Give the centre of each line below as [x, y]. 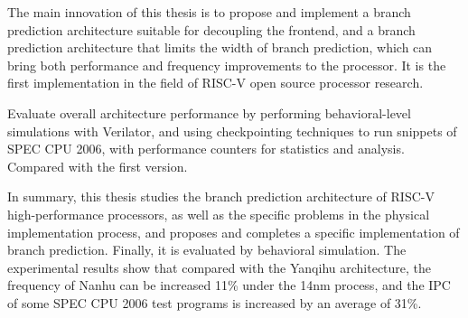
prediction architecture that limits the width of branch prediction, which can [220, 47]
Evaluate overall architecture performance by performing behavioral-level [209, 112]
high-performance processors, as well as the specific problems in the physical [219, 214]
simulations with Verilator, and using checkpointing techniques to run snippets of [232, 131]
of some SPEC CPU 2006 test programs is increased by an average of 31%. [215, 302]
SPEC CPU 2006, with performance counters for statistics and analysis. [206, 149]
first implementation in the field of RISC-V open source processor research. [215, 83]
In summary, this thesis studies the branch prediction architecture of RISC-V [221, 196]
